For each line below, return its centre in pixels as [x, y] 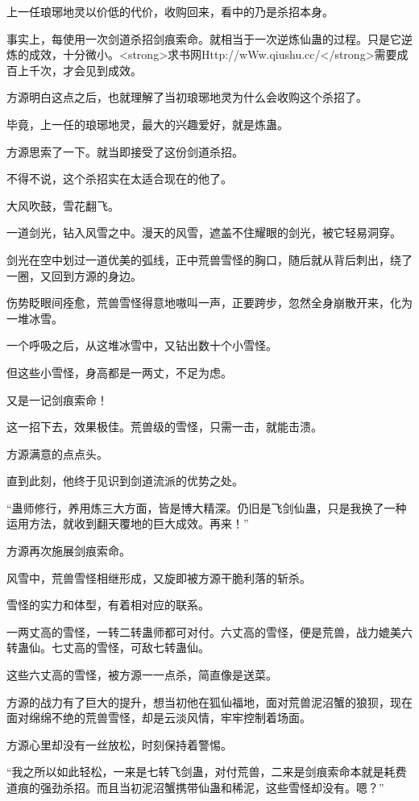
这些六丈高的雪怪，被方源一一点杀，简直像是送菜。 [142, 675]
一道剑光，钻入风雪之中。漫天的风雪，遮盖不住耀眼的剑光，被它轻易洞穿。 [204, 232]
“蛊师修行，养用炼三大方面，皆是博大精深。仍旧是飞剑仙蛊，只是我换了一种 [207, 507]
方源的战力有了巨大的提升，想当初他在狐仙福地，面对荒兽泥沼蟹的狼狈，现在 [209, 701]
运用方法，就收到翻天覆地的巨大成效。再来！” [128, 523]
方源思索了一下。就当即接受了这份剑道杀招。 [125, 151]
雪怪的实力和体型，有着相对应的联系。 [108, 605]
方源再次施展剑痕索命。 [68, 551]
